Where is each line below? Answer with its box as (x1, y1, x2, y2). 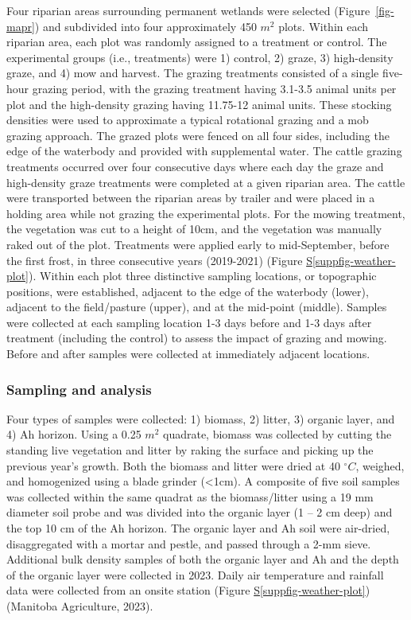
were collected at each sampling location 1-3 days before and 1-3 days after (6, 314, 372, 330)
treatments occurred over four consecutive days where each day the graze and (6, 158, 384, 174)
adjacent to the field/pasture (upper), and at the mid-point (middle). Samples (6, 298, 387, 315)
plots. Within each (278, 18, 369, 34)
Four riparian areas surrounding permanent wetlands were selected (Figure (6, 2, 370, 18)
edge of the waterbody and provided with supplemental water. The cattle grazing (6, 142, 402, 159)
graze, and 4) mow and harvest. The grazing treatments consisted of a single (6, 64, 379, 81)
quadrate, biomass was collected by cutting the (162, 426, 392, 443)
